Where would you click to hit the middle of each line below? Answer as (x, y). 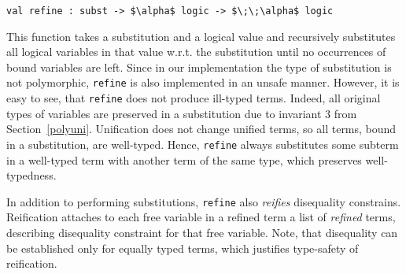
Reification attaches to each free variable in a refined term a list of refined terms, (201, 217)
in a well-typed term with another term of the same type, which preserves (184, 159)
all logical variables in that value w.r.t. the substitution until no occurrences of (196, 52)
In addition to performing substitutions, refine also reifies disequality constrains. (204, 201)
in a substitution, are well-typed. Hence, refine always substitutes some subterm (203, 144)
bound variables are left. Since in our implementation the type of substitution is (199, 67)
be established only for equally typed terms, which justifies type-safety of (183, 248)
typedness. (31, 175)
